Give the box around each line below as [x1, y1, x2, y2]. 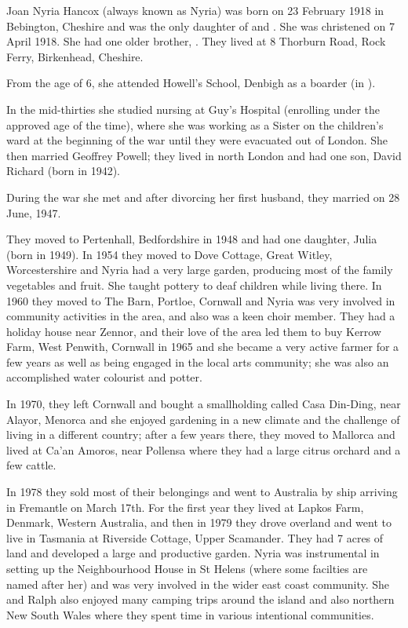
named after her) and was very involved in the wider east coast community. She [6, 575, 390, 592]
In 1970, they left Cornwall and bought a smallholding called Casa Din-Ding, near [6, 396, 401, 412]
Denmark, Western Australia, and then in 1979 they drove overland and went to [6, 514, 392, 531]
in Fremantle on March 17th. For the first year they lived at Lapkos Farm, [6, 498, 364, 515]
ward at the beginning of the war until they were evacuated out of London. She [6, 132, 388, 148]
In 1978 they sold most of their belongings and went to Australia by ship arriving [6, 484, 398, 500]
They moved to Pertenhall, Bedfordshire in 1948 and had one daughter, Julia [6, 231, 377, 247]
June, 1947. [6, 204, 61, 221]
